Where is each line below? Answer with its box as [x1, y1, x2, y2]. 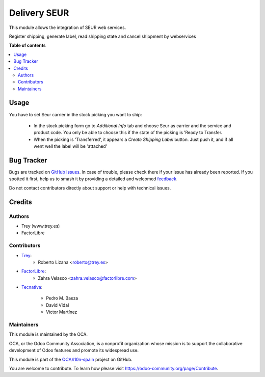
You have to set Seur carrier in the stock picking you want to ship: [9, 111, 142, 117]
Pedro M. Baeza [46, 295, 79, 301]
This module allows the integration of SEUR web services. [9, 25, 126, 30]
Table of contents [9, 42, 46, 49]
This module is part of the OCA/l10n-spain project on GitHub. [9, 356, 132, 362]
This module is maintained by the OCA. [9, 331, 88, 337]
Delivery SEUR [9, 7, 69, 18]
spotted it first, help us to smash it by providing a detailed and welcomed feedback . [9, 176, 178, 182]
